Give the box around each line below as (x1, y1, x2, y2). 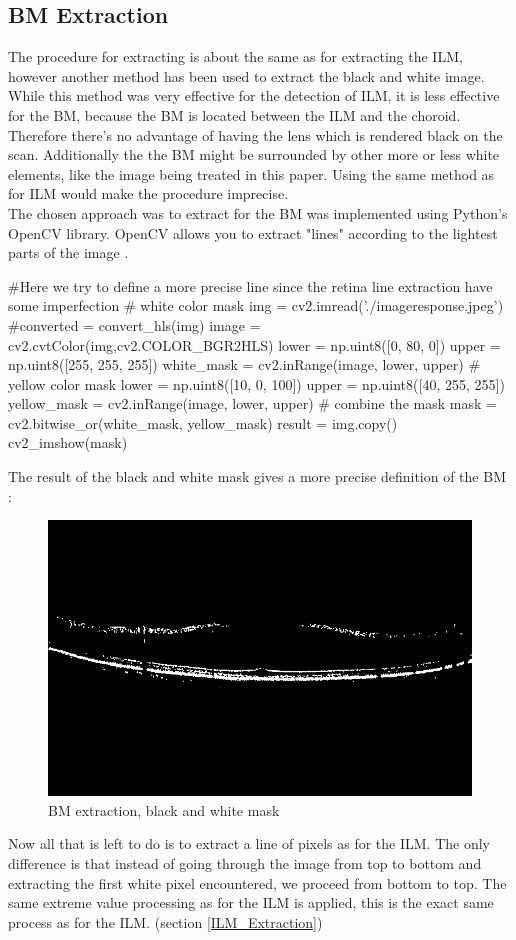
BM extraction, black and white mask (48, 799, 280, 820)
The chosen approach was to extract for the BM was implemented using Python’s (8, 202, 508, 223)
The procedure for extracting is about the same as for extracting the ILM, (8, 46, 463, 67)
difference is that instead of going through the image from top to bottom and (8, 853, 482, 874)
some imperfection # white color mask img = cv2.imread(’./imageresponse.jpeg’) (8, 295, 504, 316)
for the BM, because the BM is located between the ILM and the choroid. (8, 104, 461, 125)
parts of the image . (8, 242, 129, 263)
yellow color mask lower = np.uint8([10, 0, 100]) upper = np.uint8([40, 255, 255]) (8, 373, 505, 394)
